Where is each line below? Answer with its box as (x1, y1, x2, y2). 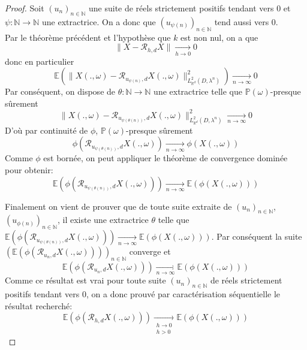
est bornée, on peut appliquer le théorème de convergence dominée (43, 152, 288, 164)
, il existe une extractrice (57, 213, 149, 226)
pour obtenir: (5, 164, 53, 176)
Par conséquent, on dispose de (5, 85, 116, 98)
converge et (129, 245, 171, 258)
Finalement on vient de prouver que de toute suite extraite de (5, 200, 232, 212)
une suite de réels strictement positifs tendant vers (88, 2, 274, 14)
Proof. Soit (5, 2, 44, 14)
